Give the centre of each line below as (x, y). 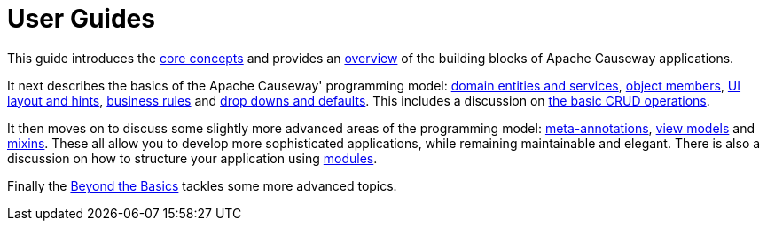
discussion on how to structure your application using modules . (192, 158)
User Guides (81, 19)
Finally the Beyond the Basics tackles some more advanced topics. (202, 185)
